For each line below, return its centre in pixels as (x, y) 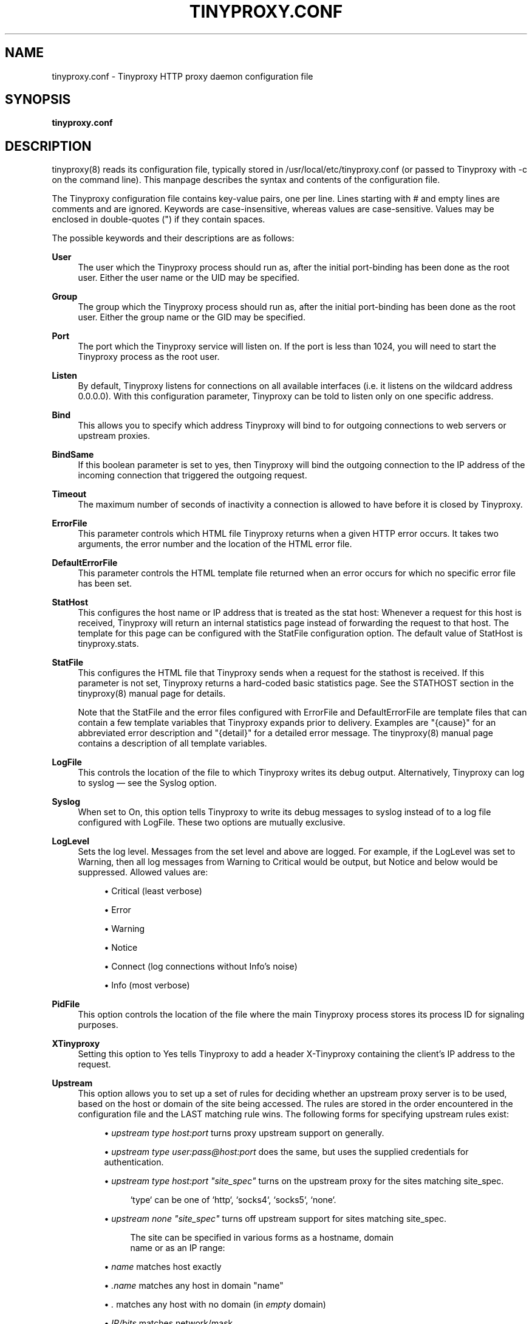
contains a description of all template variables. (172, 743)
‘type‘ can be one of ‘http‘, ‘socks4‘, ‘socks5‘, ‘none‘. (233, 1200)
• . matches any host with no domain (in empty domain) (215, 1305)
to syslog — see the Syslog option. (147, 783)
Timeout (69, 494)
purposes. (98, 1025)
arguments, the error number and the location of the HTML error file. (215, 544)
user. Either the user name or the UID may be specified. (189, 278)
